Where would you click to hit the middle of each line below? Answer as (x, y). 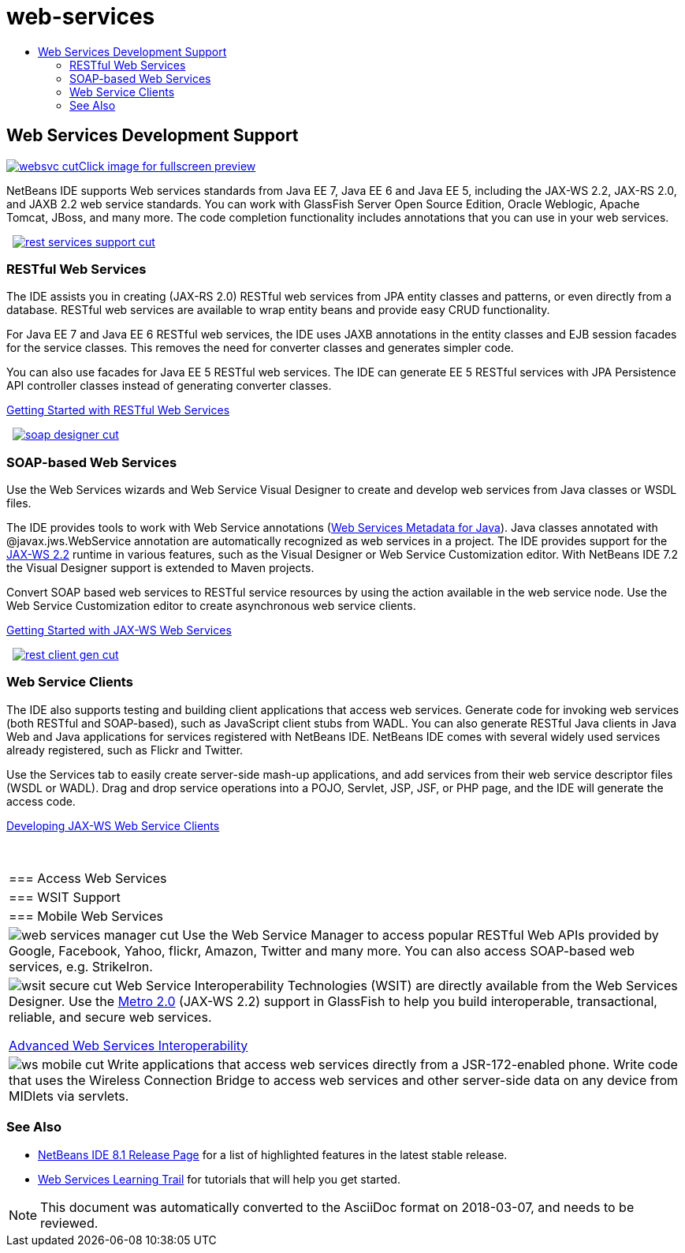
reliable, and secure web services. (110, 1017)
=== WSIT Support (65, 897)
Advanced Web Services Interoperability (128, 1045)
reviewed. (69, 1223)
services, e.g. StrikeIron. (81, 966)
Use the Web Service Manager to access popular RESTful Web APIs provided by (421, 935)
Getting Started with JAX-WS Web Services (119, 630)
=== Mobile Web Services (86, 916)
